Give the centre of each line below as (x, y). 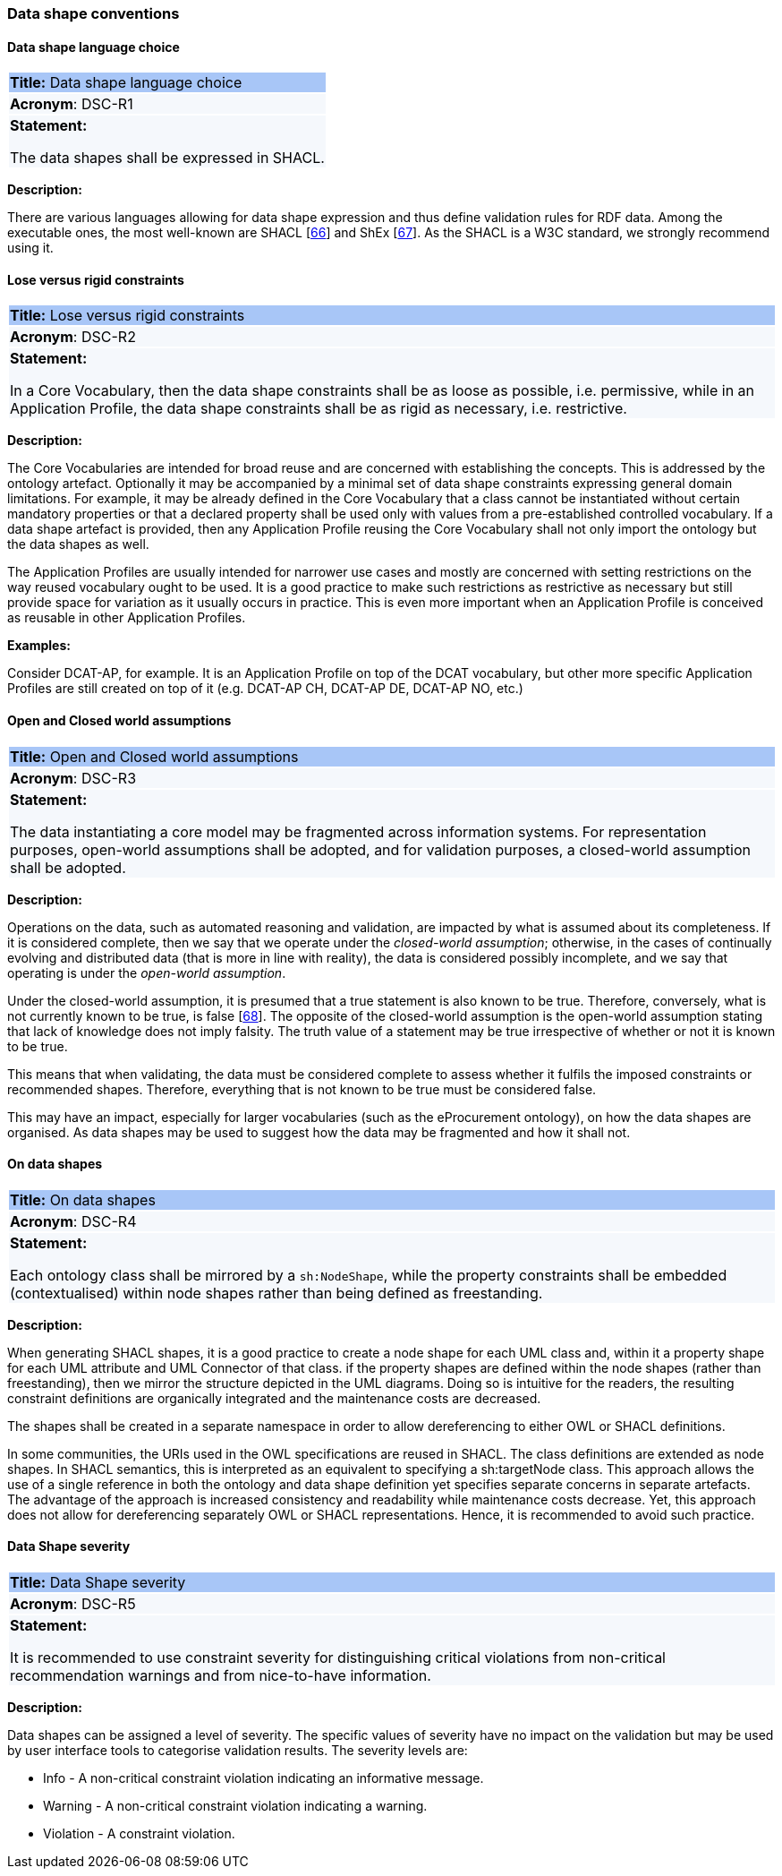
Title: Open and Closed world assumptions (154, 756)
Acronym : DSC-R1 (72, 104)
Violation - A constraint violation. (139, 1834)
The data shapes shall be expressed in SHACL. (167, 158)
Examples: (39, 646)
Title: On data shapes (83, 1199)
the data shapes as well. (78, 544)
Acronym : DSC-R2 (73, 337)
